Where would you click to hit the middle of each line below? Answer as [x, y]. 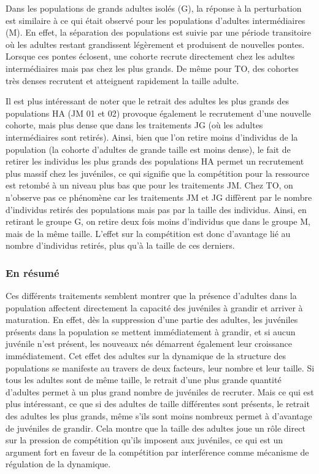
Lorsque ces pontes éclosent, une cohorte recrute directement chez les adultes [150, 56]
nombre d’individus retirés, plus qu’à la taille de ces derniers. [120, 245]
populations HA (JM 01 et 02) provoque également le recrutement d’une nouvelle [158, 113]
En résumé [33, 272]
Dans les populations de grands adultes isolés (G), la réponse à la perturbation [154, 8]
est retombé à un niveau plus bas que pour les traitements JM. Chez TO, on [149, 185]
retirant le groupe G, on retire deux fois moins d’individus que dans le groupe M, [158, 221]
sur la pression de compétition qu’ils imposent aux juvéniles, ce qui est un [144, 440]
